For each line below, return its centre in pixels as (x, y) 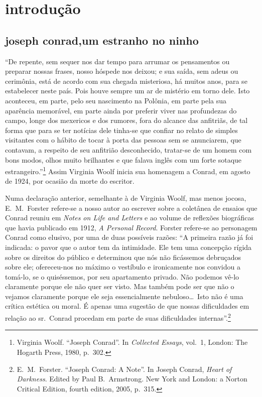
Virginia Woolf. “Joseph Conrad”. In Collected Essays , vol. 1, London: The (132, 342)
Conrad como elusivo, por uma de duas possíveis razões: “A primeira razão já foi (129, 237)
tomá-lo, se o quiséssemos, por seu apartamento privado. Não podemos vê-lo (122, 276)
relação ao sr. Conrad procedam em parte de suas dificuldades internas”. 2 (118, 317)
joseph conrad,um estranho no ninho (102, 40)
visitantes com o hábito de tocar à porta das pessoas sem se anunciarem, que (123, 140)
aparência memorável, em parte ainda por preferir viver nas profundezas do (121, 110)
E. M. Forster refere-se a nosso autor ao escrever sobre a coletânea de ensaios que (131, 208)
